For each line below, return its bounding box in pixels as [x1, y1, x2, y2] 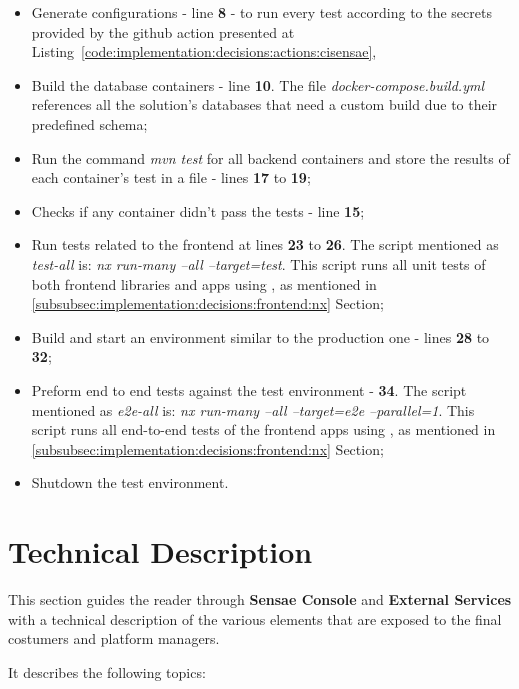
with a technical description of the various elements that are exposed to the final [8, 608, 502, 629]
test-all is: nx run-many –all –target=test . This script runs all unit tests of [31, 253, 486, 274]
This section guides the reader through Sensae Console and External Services [8, 589, 512, 609]
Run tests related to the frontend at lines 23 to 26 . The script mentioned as [31, 234, 499, 255]
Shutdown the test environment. [31, 472, 229, 493]
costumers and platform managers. [8, 628, 220, 649]
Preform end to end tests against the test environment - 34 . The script [31, 379, 467, 400]
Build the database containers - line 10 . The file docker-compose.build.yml [31, 74, 484, 95]
